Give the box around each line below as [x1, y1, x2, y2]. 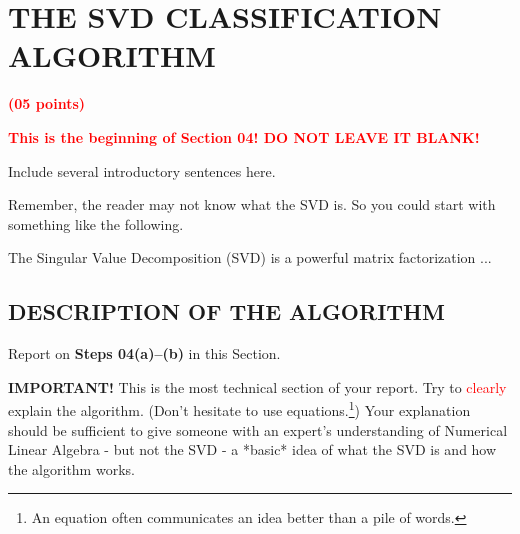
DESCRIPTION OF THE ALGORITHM [8, 296, 445, 327]
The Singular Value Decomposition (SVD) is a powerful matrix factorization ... [8, 247, 492, 268]
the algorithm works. [8, 458, 135, 479]
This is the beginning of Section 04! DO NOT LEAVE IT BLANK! [8, 126, 480, 147]
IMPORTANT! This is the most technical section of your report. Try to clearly [8, 376, 507, 397]
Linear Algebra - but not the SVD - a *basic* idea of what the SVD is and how [8, 439, 497, 460]
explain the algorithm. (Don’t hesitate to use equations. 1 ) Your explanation [8, 397, 471, 420]
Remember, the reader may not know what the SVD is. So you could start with [8, 194, 496, 215]
